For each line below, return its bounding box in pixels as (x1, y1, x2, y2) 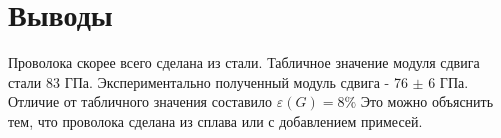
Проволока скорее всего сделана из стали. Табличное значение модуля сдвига (8, 52, 480, 73)
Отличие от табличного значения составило (8, 91, 273, 112)
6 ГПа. (428, 71, 469, 92)
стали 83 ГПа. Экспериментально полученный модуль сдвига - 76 (8, 71, 408, 92)
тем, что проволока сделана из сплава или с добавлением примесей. (8, 110, 423, 131)
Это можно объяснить (360, 91, 494, 112)
